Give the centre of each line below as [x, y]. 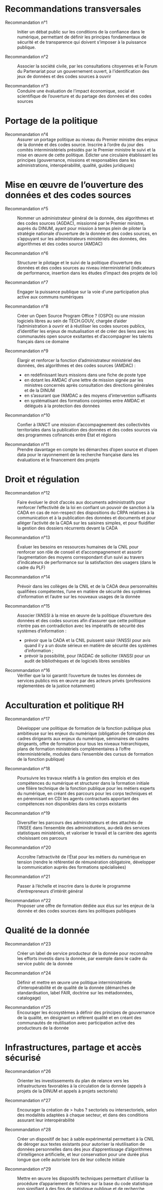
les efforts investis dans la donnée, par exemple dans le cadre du [82, 958]
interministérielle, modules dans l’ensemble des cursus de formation [85, 754]
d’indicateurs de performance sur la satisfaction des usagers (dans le [87, 562]
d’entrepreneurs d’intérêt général [50, 891]
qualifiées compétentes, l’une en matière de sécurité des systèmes [84, 591]
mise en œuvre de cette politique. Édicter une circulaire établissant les [88, 155]
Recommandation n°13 [28, 537]
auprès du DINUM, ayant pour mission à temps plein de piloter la [82, 228]
